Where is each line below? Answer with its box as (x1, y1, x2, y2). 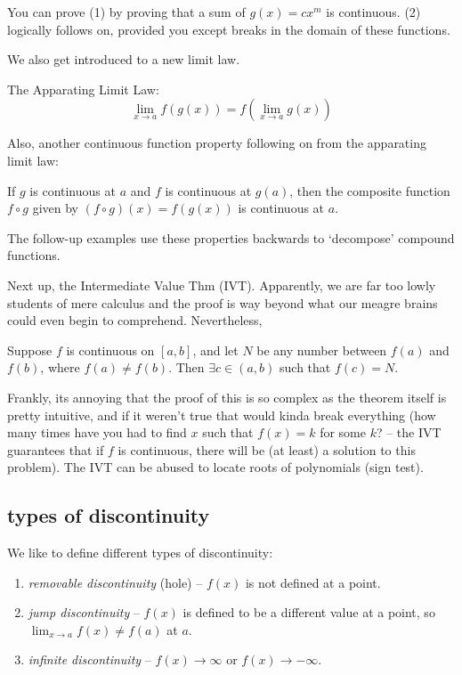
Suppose (7, 340, 53, 359)
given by (32, 199, 78, 217)
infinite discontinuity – (28, 650, 151, 669)
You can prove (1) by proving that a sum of (7, 3, 246, 20)
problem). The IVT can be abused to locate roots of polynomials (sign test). (7, 458, 424, 476)
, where (40, 358, 80, 377)
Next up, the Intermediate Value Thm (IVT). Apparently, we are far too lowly (7, 275, 436, 294)
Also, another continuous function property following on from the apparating (7, 134, 426, 152)
